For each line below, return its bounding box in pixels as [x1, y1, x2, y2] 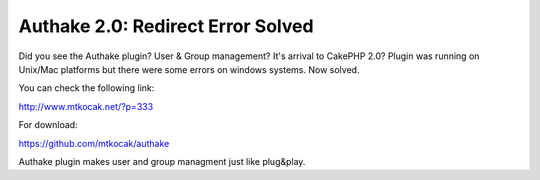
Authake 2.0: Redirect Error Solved [18, 15, 314, 37]
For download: [18, 119, 79, 131]
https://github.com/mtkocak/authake [18, 137, 170, 149]
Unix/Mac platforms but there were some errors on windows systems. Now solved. [18, 63, 360, 75]
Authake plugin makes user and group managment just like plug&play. [18, 155, 306, 167]
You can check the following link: [18, 82, 155, 94]
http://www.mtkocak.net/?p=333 [18, 100, 154, 112]
